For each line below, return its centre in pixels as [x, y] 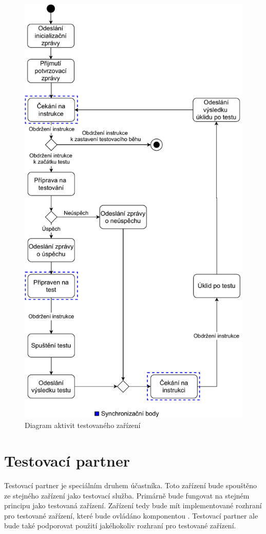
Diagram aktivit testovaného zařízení [83, 425]
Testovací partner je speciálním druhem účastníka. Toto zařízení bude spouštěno [131, 485]
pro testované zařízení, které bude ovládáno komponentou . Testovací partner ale [131, 515]
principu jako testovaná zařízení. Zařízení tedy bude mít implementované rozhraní [133, 505]
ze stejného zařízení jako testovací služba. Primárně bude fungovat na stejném [127, 495]
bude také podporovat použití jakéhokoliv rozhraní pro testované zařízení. [120, 526]
